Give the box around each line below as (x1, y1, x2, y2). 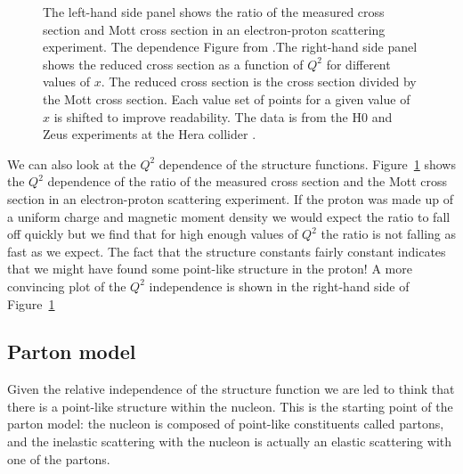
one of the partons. (7, 449, 110, 468)
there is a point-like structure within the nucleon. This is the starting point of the (7, 396, 453, 415)
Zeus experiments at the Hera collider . (43, 125, 256, 143)
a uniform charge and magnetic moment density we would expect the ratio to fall (7, 207, 451, 225)
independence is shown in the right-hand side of (149, 276, 410, 295)
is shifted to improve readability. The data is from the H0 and (53, 107, 393, 126)
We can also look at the (7, 154, 136, 173)
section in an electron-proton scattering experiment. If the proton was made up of (7, 189, 453, 208)
